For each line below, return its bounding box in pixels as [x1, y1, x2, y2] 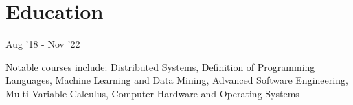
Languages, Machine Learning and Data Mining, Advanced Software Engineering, [5, 73, 348, 87]
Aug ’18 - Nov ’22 [5, 37, 80, 51]
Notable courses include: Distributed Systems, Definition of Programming [5, 59, 315, 74]
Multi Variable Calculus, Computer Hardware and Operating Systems [5, 86, 299, 100]
